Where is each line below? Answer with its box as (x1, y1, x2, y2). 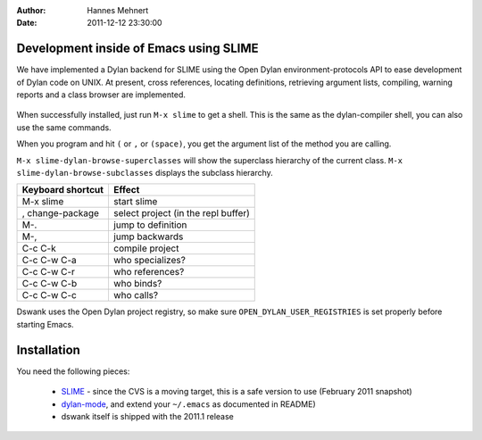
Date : (16, 18, 37, 29)
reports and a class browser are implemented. (16, 89, 187, 100)
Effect (112, 184, 140, 196)
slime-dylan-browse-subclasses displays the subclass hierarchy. (16, 168, 274, 178)
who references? (112, 266, 185, 278)
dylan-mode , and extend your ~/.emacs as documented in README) (61, 398, 316, 410)
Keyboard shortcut (21, 184, 104, 196)
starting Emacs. (16, 319, 75, 329)
